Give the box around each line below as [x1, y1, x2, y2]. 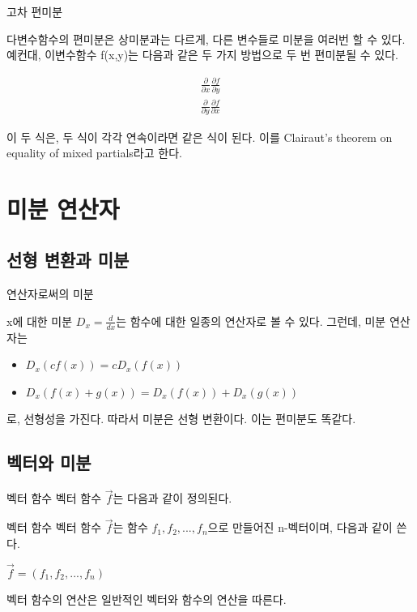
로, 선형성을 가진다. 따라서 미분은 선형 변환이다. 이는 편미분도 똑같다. [6, 410, 356, 427]
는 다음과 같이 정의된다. [113, 490, 232, 507]
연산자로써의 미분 [6, 285, 94, 302]
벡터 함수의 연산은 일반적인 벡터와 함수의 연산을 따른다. [6, 591, 287, 608]
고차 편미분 [6, 3, 63, 19]
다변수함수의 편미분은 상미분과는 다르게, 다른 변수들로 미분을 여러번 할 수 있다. [6, 30, 406, 47]
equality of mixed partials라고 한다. [6, 144, 182, 161]
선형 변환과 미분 [6, 247, 130, 272]
